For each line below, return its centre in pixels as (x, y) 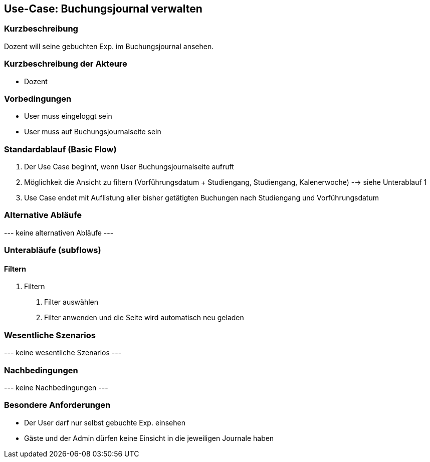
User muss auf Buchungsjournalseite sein (93, 132)
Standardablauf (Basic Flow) (60, 149)
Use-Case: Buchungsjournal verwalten (103, 9)
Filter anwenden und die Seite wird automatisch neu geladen (144, 318)
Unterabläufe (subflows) (53, 250)
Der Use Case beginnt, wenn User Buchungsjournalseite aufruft (129, 167)
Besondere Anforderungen (57, 405)
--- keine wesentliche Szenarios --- (63, 353)
